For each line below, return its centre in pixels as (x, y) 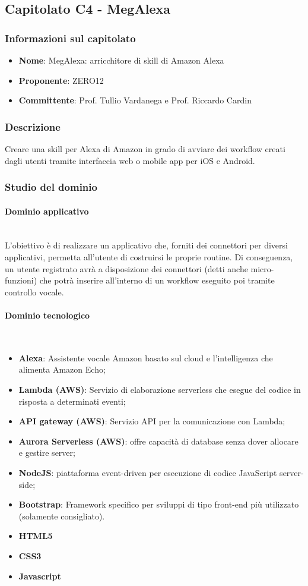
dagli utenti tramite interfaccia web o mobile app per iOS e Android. (130, 160)
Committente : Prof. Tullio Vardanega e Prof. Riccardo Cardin (135, 100)
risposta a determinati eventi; (72, 401)
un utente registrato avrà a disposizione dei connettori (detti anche (126, 268)
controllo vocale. (34, 292)
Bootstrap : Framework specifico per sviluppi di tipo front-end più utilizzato (159, 504)
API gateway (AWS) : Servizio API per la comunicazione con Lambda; (152, 421)
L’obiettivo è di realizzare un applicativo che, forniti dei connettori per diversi (146, 245)
